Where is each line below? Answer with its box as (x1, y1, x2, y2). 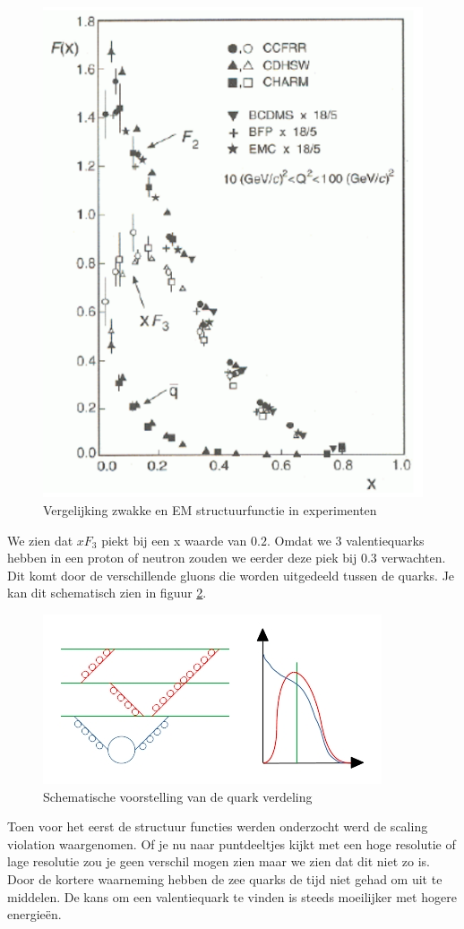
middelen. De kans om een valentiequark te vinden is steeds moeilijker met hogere (7, 887, 457, 906)
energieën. (7, 905, 62, 924)
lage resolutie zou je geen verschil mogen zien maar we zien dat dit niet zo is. (7, 852, 430, 871)
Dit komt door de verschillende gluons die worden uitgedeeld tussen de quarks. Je (7, 565, 455, 584)
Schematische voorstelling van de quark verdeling (43, 787, 313, 805)
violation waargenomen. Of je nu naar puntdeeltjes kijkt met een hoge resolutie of (7, 834, 456, 853)
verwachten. (381, 548, 446, 567)
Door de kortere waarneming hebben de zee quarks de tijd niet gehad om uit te (7, 869, 443, 888)
